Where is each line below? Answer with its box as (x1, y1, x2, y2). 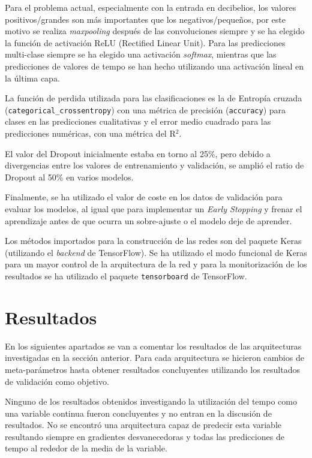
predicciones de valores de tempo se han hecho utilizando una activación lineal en (5, 59, 304, 72)
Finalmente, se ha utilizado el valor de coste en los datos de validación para (5, 191, 283, 203)
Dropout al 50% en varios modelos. (5, 170, 134, 183)
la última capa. (5, 71, 60, 84)
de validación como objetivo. (5, 375, 109, 387)
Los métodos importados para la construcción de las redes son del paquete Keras (5, 234, 302, 247)
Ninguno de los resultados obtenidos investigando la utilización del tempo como (5, 395, 297, 408)
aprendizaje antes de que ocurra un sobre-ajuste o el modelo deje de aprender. (5, 214, 292, 227)
